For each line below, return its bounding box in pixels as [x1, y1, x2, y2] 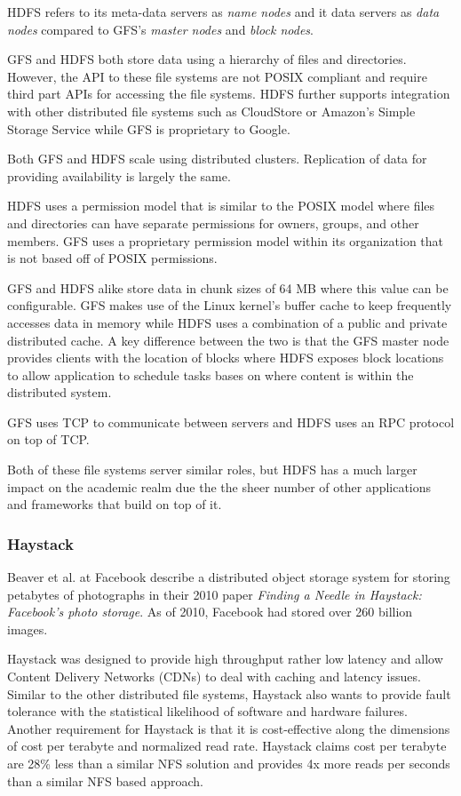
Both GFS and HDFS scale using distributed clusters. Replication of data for [7, 149, 427, 168]
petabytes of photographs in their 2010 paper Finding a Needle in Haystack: [7, 585, 422, 603]
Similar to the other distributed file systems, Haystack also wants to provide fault [7, 684, 451, 703]
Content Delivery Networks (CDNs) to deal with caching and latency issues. [7, 667, 421, 686]
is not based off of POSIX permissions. [7, 249, 218, 267]
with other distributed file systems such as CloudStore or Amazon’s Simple [7, 101, 416, 120]
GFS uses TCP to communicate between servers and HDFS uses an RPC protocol [7, 412, 455, 431]
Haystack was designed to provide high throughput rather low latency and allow [7, 649, 443, 668]
